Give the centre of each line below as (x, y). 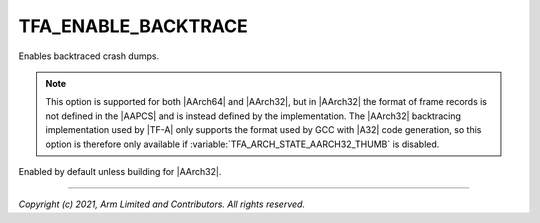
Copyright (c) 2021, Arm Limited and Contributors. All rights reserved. (161, 204)
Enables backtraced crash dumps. (89, 56)
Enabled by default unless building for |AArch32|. (120, 171)
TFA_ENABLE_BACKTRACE (133, 26)
